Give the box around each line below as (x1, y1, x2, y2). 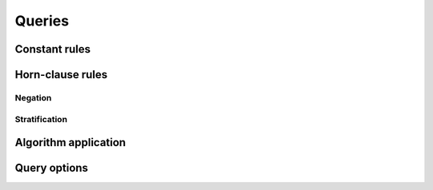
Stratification (14, 113, 68, 125)
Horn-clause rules (14, 68, 108, 81)
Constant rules (14, 42, 91, 56)
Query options (14, 161, 88, 175)
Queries (14, 12, 70, 30)
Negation (14, 92, 52, 103)
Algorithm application (14, 136, 126, 149)
